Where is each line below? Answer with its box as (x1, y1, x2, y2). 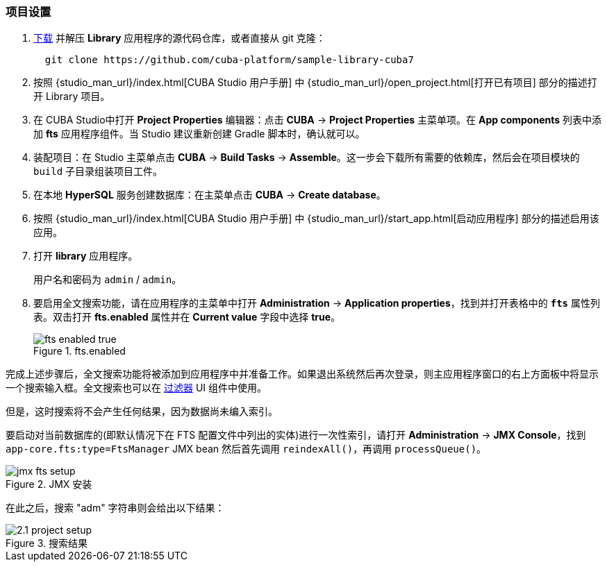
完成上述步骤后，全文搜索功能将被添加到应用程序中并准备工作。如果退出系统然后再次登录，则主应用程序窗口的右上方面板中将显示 (6, 368, 599, 380)
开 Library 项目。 (33, 90, 110, 103)
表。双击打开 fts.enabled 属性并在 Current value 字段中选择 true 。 (33, 311, 341, 323)
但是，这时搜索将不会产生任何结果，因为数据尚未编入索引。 (6, 405, 278, 418)
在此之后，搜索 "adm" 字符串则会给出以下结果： (6, 502, 225, 514)
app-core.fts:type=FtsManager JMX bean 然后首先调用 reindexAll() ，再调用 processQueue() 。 (6, 443, 487, 455)
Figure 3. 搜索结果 (6, 537, 88, 550)
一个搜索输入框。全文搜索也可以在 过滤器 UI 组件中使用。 (6, 382, 267, 394)
